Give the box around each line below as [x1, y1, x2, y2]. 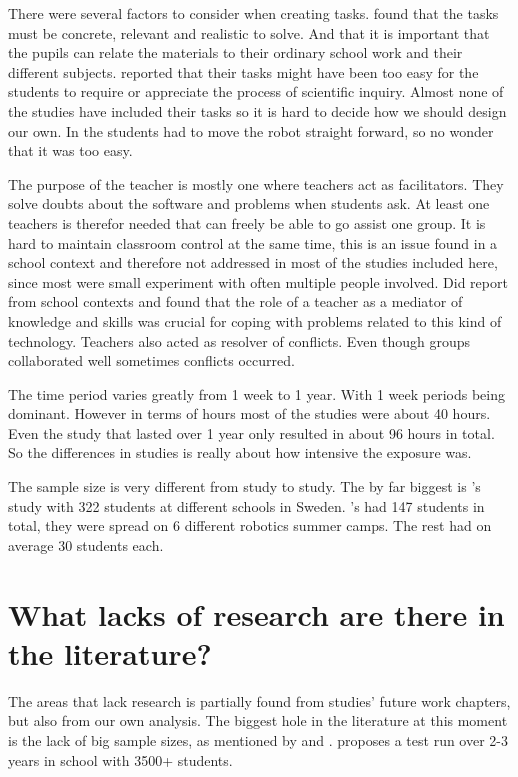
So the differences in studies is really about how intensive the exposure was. [8, 442, 472, 463]
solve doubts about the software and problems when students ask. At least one [8, 193, 490, 214]
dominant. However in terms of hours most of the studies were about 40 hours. [8, 403, 491, 424]
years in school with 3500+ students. [8, 749, 233, 770]
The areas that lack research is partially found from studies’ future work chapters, [8, 690, 511, 711]
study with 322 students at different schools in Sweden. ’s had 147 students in [8, 495, 485, 516]
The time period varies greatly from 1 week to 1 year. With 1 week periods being [8, 383, 505, 404]
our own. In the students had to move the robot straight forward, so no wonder [8, 120, 494, 141]
